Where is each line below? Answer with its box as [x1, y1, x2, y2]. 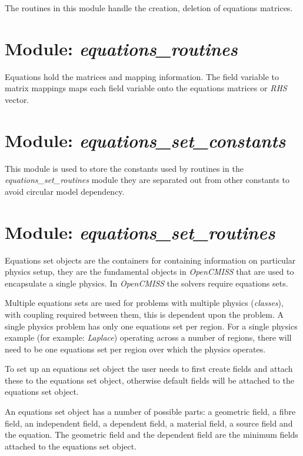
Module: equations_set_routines [5, 219, 275, 244]
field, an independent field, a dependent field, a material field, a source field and [5, 417, 293, 429]
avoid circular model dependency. [5, 185, 125, 197]
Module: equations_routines [5, 36, 238, 61]
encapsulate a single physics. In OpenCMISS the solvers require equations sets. [5, 277, 288, 289]
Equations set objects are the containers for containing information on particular [5, 254, 296, 266]
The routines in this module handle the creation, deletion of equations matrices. [5, 2, 293, 14]
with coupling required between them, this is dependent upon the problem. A [5, 308, 284, 320]
